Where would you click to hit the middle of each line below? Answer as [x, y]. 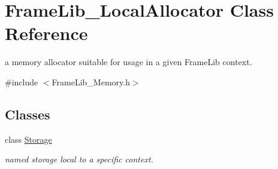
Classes [28, 114]
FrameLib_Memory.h [91, 82]
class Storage [28, 139]
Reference [46, 33]
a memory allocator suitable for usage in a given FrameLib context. [129, 62]
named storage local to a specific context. [79, 159]
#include [22, 82]
